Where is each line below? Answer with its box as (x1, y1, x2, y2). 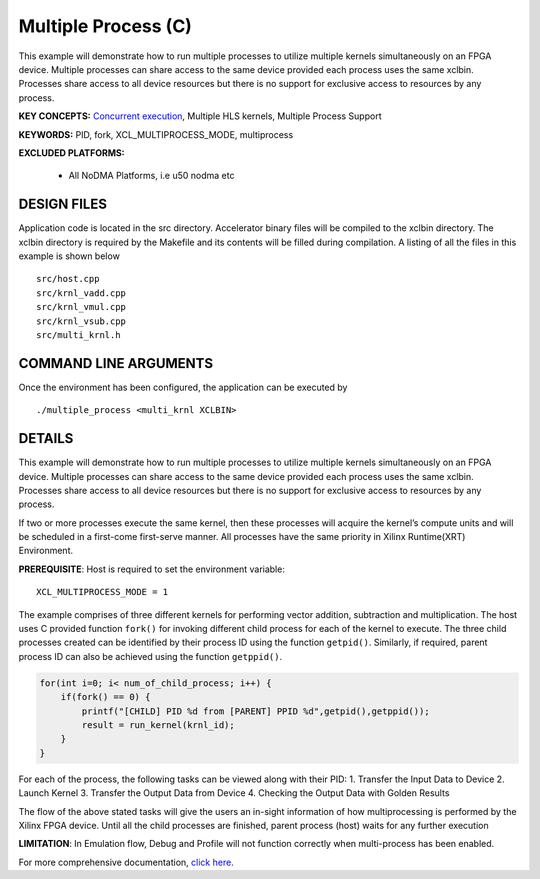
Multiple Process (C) (18, 15, 192, 37)
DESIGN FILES (18, 196, 107, 213)
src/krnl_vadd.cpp (36, 287, 127, 299)
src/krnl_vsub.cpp (36, 315, 127, 327)
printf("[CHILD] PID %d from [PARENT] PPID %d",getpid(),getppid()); (81, 705, 430, 717)
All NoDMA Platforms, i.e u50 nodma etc (68, 170, 235, 182)
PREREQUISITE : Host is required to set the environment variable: (18, 563, 285, 575)
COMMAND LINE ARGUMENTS (18, 355, 214, 372)
